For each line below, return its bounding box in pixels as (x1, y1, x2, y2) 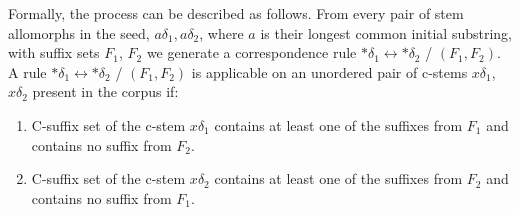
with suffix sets (8, 42, 100, 63)
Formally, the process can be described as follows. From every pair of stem (8, 3, 464, 23)
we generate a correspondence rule (146, 42, 357, 63)
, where (199, 22, 244, 43)
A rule (8, 61, 47, 82)
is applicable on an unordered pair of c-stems (191, 61, 468, 82)
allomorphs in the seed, (8, 22, 150, 43)
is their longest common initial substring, (260, 22, 513, 43)
